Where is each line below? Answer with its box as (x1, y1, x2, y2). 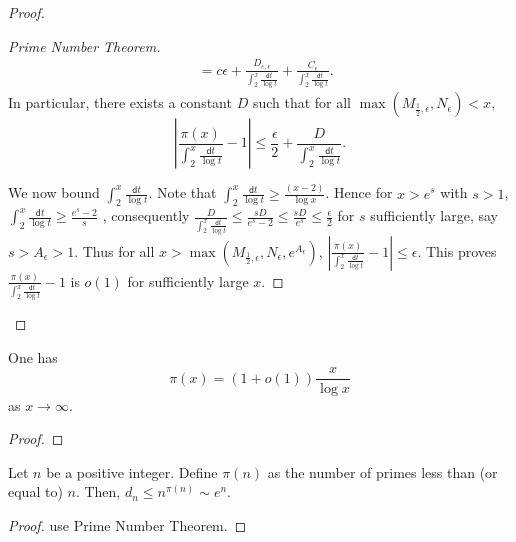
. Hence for (325, 182, 393, 203)
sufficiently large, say (370, 205, 498, 226)
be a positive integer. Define (46, 461, 218, 482)
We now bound (8, 182, 100, 203)
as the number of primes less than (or (267, 461, 498, 482)
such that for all (252, 92, 352, 113)
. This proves (417, 240, 497, 261)
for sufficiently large (127, 270, 249, 291)
